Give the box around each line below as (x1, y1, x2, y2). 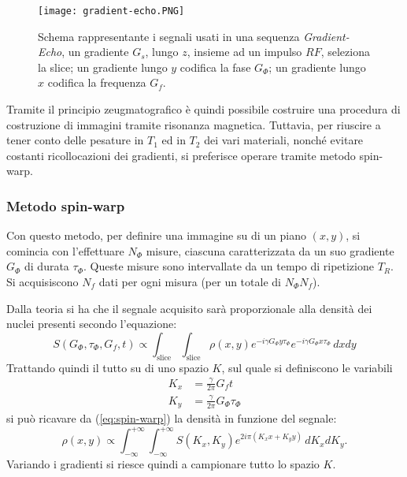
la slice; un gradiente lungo (38, 58, 168, 75)
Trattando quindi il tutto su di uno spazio (6, 359, 209, 375)
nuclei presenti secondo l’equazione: (6, 315, 177, 332)
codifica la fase (179, 58, 251, 75)
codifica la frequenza (47, 74, 146, 91)
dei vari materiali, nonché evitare (204, 132, 364, 148)
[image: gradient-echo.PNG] (38, 6, 185, 17)
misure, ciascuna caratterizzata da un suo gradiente (146, 242, 394, 259)
